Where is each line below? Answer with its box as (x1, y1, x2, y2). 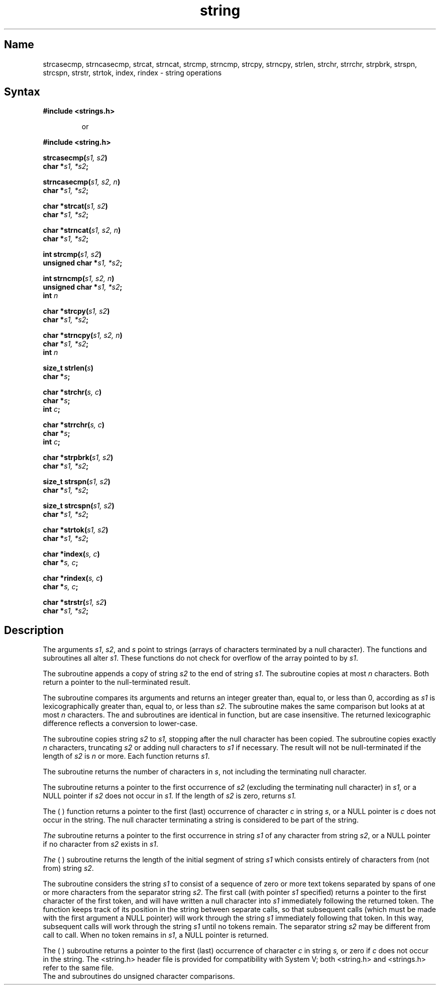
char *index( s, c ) (43, 550, 100, 559)
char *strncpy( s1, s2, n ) (43, 331, 123, 340)
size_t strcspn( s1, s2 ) (43, 501, 115, 510)
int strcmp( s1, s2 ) (43, 250, 102, 259)
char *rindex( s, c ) (43, 574, 103, 583)
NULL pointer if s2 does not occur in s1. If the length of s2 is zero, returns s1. (43, 791, 296, 800)
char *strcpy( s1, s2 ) (43, 307, 110, 316)
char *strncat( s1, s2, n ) (43, 226, 121, 235)
